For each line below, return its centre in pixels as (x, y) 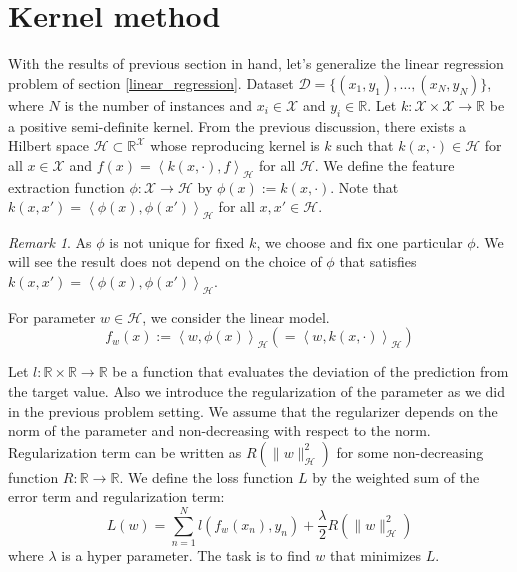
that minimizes (375, 555)
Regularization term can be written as (125, 451)
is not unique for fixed (177, 241)
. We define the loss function (206, 476)
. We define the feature (384, 164)
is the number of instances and (158, 104)
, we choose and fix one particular (359, 241)
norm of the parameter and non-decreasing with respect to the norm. (219, 430)
